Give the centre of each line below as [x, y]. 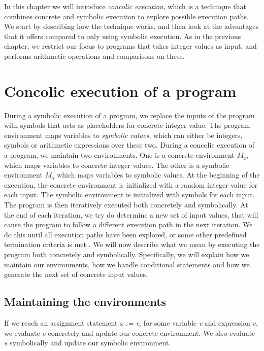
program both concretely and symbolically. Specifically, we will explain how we [127, 254]
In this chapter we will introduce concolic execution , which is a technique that [125, 6]
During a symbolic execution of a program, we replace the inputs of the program [129, 115]
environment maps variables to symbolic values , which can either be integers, [123, 135]
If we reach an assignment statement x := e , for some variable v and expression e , [131, 322]
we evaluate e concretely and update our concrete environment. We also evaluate [130, 332]
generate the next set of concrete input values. [76, 274]
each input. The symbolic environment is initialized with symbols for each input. [129, 195]
